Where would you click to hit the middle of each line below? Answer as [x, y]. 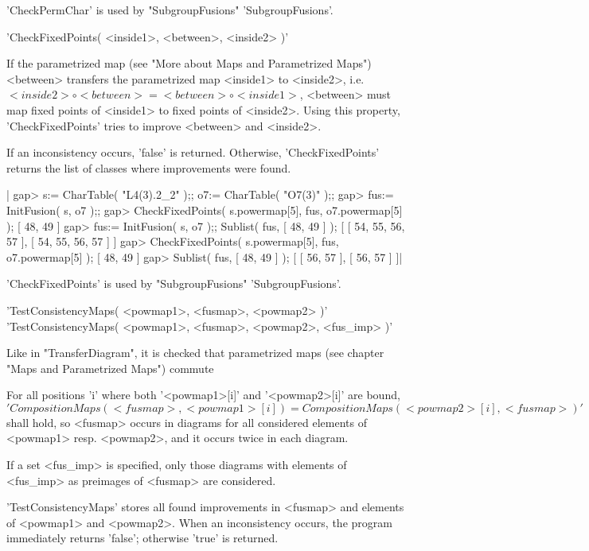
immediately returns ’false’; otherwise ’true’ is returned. [142, 538]
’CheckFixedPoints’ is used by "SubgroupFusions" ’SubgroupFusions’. [174, 283]
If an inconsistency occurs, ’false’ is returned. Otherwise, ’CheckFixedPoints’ [193, 152]
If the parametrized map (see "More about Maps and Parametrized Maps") [189, 63]
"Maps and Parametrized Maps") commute [110, 368]
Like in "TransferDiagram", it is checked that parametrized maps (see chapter [195, 353]
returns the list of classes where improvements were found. [149, 167]
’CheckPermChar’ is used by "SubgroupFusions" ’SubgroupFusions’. [170, 10]
